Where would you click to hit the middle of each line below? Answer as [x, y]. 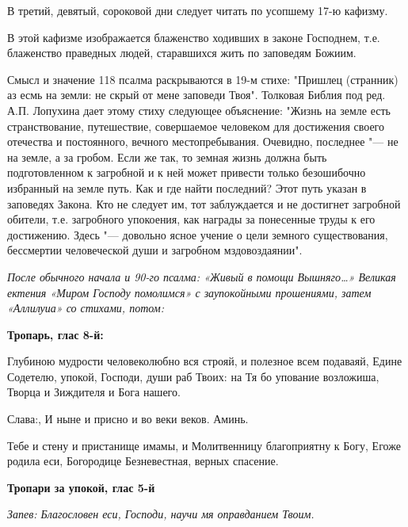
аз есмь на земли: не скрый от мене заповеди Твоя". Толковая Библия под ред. [196, 95]
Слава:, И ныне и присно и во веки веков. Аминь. [128, 419]
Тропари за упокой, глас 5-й [81, 487]
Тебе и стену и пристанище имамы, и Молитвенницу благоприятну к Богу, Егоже [204, 445]
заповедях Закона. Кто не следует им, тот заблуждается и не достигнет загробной [204, 203]
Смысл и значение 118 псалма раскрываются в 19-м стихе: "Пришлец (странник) [203, 79]
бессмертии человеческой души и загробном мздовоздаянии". [155, 250]
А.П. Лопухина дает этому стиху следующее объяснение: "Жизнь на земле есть [199, 110]
